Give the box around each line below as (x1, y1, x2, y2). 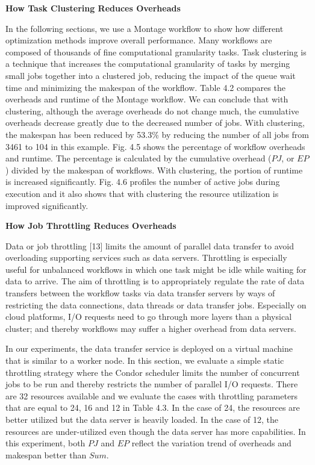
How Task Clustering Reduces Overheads (5, 2, 181, 14)
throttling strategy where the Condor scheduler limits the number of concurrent (5, 366, 300, 378)
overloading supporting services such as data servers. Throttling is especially (5, 251, 287, 264)
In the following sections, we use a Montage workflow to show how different (5, 22, 284, 34)
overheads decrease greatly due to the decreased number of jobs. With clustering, (5, 116, 305, 129)
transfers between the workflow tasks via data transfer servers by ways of (5, 287, 275, 299)
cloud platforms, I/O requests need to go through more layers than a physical (5, 310, 292, 323)
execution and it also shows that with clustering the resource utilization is (5, 187, 279, 199)
